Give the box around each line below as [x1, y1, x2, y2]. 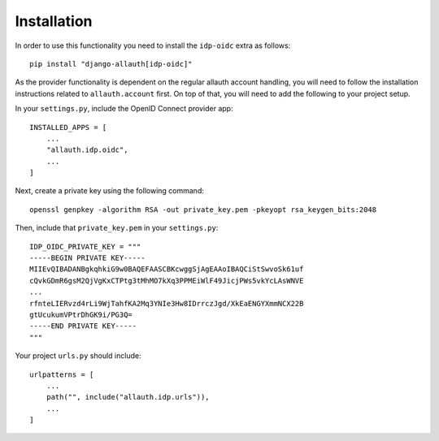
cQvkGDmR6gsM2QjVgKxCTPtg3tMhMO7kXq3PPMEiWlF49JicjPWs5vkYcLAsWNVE [29, 276, 304, 285]
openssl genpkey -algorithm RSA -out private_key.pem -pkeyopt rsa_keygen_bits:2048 [29, 205, 377, 214]
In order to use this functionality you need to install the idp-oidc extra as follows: [15, 41, 291, 50]
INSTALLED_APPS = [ [29, 123, 107, 132]
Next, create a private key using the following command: [15, 186, 205, 196]
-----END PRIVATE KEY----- [29, 322, 137, 331]
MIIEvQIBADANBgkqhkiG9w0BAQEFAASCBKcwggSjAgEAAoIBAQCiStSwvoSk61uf [29, 265, 304, 274]
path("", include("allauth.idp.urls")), [46, 392, 211, 402]
